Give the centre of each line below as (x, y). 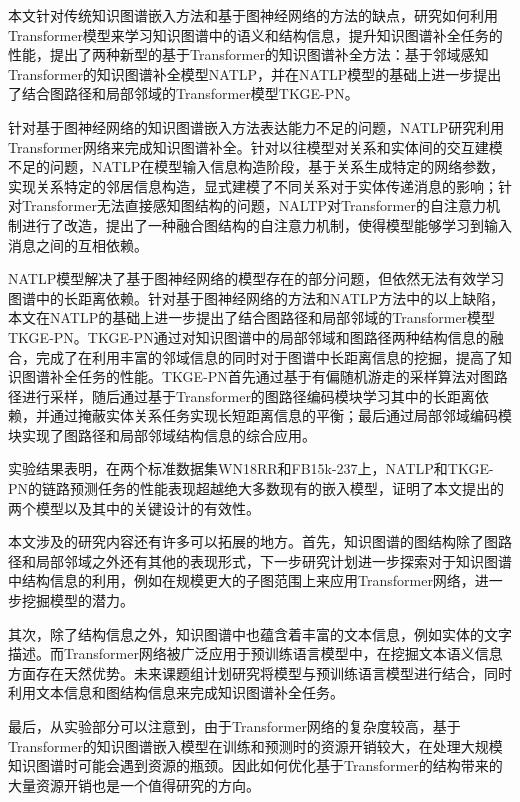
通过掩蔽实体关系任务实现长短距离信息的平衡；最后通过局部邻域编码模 (280, 415)
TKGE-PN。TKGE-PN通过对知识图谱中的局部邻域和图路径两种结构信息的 (249, 336)
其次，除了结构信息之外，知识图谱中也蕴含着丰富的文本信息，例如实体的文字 (260, 633)
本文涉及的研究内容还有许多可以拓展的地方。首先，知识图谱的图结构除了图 (253, 541)
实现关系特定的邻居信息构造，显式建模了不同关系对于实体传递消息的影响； (253, 185)
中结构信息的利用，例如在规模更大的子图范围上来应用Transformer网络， (241, 580)
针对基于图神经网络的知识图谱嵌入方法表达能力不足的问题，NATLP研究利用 (256, 126)
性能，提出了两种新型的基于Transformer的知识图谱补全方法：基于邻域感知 (248, 54)
